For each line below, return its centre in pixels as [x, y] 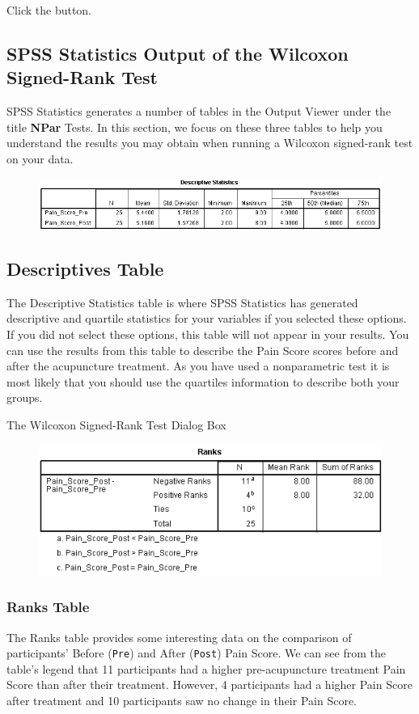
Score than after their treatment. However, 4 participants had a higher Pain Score [209, 684]
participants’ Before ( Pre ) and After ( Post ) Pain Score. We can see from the [196, 653]
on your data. [40, 158]
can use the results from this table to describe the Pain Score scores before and [203, 350]
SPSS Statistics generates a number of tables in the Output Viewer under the [199, 111]
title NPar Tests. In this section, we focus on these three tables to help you [195, 127]
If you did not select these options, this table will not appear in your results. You [208, 334]
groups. [25, 397]
